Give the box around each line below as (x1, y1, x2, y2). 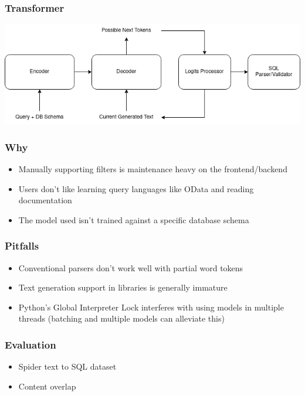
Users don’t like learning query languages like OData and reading (18, 182, 254, 194)
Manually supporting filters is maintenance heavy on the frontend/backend (18, 162, 287, 175)
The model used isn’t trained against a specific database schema (18, 213, 249, 226)
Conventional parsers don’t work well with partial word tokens (18, 261, 243, 274)
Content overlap (18, 380, 76, 392)
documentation (18, 194, 72, 206)
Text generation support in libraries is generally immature (18, 281, 228, 293)
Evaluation (5, 337, 56, 351)
